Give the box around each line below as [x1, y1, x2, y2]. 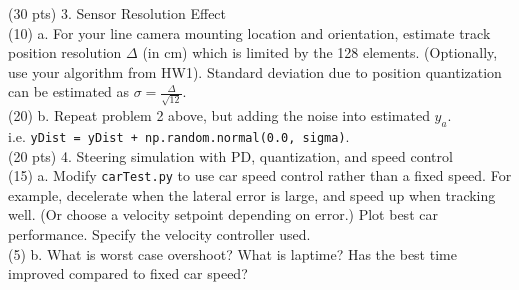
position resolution [8, 42, 122, 63]
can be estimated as [8, 81, 130, 102]
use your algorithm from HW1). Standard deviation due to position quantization [8, 61, 502, 82]
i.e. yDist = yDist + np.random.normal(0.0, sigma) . [8, 125, 350, 146]
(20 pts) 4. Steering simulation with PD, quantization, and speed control [8, 145, 453, 166]
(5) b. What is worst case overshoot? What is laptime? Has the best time [8, 243, 457, 264]
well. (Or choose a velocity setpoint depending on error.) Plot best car [8, 204, 438, 225]
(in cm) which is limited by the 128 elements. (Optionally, [142, 42, 498, 63]
